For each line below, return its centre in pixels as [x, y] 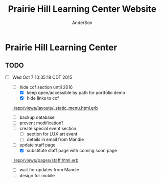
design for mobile [37, 175]
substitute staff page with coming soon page [72, 151]
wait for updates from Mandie [49, 170]
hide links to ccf [43, 98]
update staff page [37, 145]
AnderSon [82, 23]
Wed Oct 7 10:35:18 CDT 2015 [42, 77]
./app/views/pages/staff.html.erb [45, 160]
